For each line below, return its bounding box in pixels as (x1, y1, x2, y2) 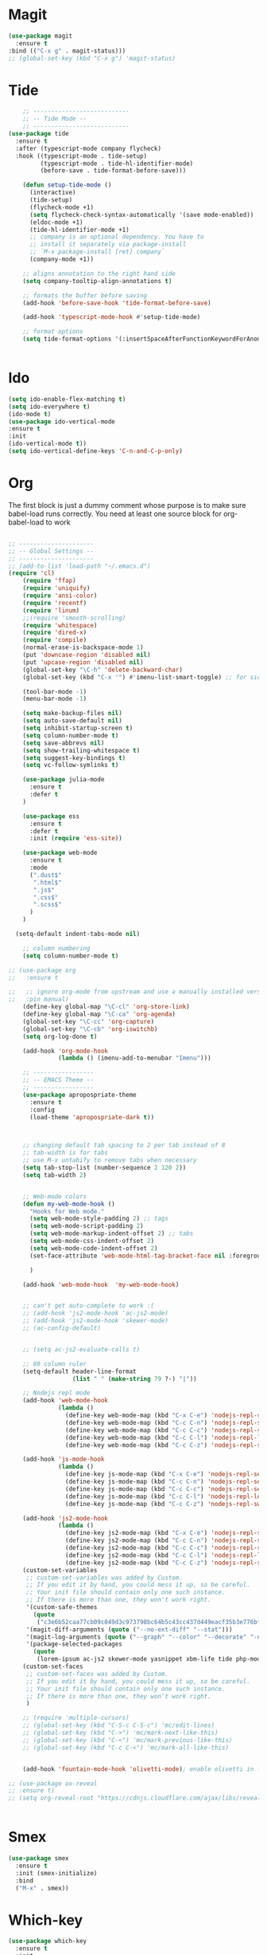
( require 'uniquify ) (22, 584, 91, 592)
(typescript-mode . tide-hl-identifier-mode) (40, 159, 194, 167)
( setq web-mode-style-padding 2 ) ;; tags (29, 1214, 169, 1223)
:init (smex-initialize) (15, 1869, 98, 1877)
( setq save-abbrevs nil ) (22, 739, 105, 747)
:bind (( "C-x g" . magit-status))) (8, 46, 126, 55)
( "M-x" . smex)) (15, 1884, 69, 1892)
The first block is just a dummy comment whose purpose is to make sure (8, 500, 246, 509)
